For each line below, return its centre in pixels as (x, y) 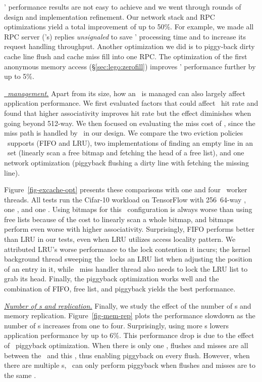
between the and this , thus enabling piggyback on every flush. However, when (127, 355)
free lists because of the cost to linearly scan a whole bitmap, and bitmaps (119, 219)
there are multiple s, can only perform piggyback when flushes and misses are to (130, 365)
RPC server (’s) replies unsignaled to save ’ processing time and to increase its (125, 36)
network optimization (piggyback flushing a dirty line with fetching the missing (126, 162)
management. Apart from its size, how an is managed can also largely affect (127, 93)
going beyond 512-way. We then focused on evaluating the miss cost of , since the (130, 123)
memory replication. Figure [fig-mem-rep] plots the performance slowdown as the (130, 315)
